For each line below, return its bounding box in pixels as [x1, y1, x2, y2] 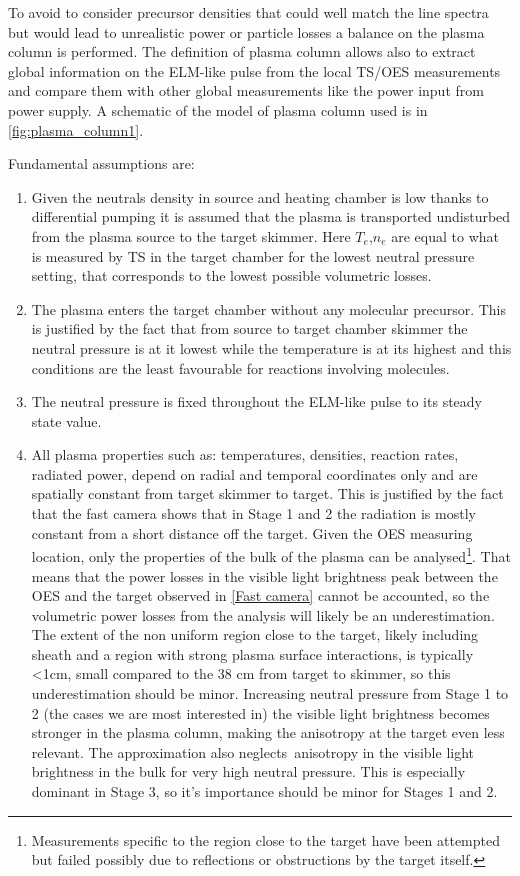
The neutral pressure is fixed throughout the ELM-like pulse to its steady [31, 391, 482, 412]
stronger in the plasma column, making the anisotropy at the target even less [31, 722, 505, 743]
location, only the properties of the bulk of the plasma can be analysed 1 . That [31, 543, 511, 566]
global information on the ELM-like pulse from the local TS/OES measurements [8, 60, 501, 81]
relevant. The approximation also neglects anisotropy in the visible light [31, 741, 475, 762]
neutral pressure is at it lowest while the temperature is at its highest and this [31, 337, 512, 358]
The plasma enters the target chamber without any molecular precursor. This [31, 298, 507, 319]
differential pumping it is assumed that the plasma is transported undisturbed [31, 206, 511, 227]
